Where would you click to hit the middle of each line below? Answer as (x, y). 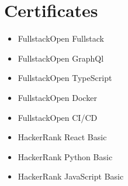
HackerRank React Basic (62, 137)
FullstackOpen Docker (57, 97)
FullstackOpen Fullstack (61, 38)
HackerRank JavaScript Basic (71, 176)
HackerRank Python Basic (65, 156)
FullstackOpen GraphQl (61, 58)
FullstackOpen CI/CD (58, 117)
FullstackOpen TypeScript (65, 78)
